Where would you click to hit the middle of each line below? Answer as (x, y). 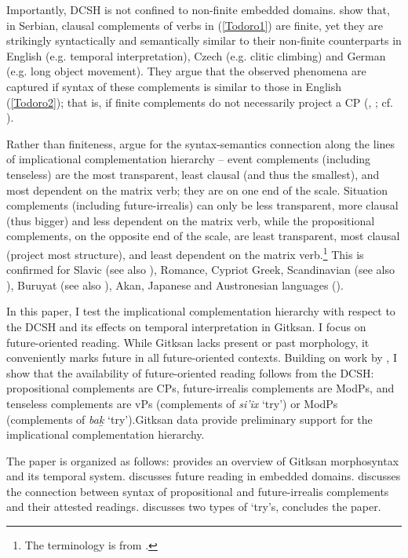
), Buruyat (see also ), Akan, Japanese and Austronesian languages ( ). (175, 284)
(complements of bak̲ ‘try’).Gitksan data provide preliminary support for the (189, 419)
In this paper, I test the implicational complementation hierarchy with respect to (201, 311)
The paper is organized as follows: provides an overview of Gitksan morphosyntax (203, 460)
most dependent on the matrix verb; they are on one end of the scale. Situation (197, 190)
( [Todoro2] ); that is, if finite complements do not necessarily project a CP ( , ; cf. (200, 102)
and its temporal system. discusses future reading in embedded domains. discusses (204, 476)
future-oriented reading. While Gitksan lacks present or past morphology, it (188, 342)
